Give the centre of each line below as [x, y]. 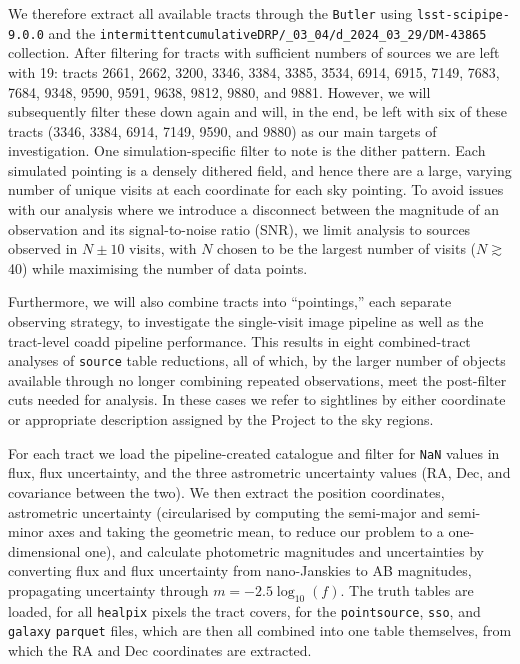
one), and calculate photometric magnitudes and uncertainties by [284, 550]
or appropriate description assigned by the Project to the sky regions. [221, 419]
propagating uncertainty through [108, 589]
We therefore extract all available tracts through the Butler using [210, 13]
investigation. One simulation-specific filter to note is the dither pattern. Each [247, 150]
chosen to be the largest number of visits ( [347, 248]
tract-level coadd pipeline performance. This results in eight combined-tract [239, 340]
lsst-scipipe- [463, 15]
